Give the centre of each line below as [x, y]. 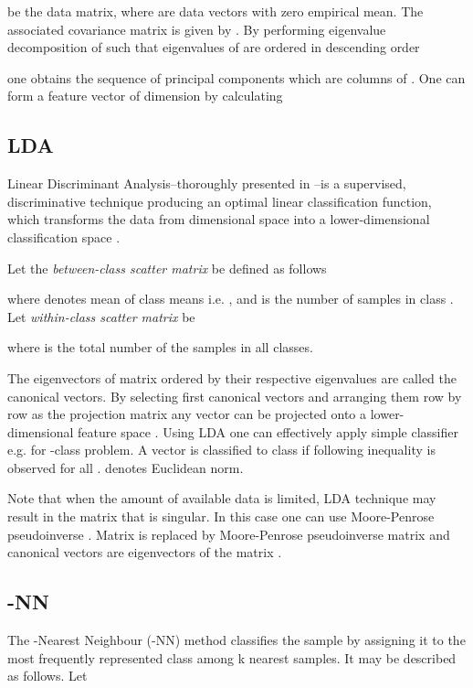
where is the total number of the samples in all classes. [160, 347]
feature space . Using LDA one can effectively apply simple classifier [268, 431]
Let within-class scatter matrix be [101, 316]
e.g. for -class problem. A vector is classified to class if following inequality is [221, 450]
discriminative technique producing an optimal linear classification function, [220, 201]
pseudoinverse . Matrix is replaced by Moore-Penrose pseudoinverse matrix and [229, 534]
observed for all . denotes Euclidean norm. [126, 467]
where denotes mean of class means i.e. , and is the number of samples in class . [231, 299]
